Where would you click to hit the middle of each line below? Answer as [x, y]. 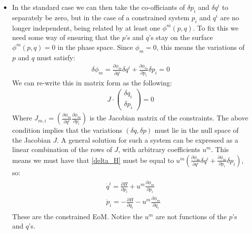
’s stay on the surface [181, 37]
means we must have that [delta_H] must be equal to [93, 160]
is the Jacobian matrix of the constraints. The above [169, 118]
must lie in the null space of [197, 130]
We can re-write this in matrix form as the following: [92, 82]
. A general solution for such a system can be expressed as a [147, 139]
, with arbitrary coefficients [159, 149]
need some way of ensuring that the [66, 37]
